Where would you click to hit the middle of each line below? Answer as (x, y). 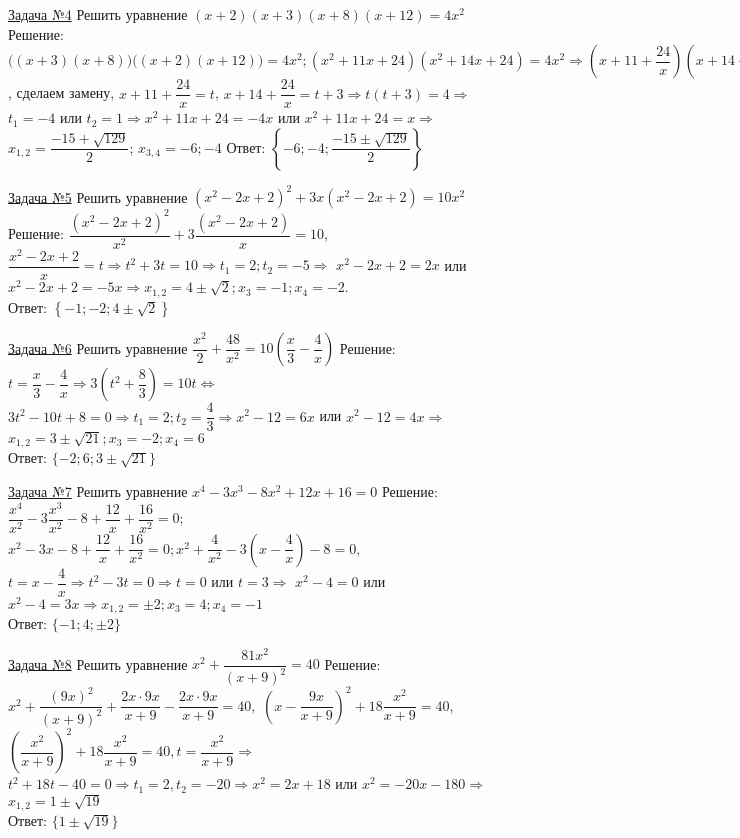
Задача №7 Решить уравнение (98, 490)
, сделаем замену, (61, 92)
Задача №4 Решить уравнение (98, 14)
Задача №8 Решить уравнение (98, 663)
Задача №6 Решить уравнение (98, 347)
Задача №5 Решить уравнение (98, 196)
